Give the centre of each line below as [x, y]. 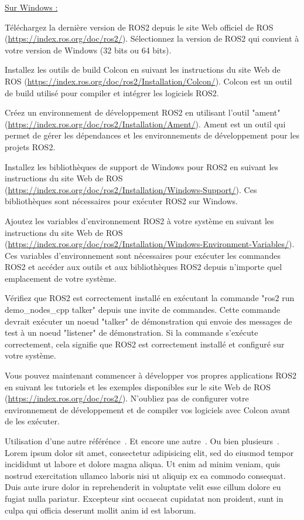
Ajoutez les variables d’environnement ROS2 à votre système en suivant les [139, 220]
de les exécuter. [32, 421]
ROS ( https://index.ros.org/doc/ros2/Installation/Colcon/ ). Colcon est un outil [148, 81]
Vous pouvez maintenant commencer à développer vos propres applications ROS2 [151, 375]
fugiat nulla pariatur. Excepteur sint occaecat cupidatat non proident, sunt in [144, 498]
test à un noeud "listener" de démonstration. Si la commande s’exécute [131, 332]
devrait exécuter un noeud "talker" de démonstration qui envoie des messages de [148, 321]
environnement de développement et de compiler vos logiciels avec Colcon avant [148, 409]
